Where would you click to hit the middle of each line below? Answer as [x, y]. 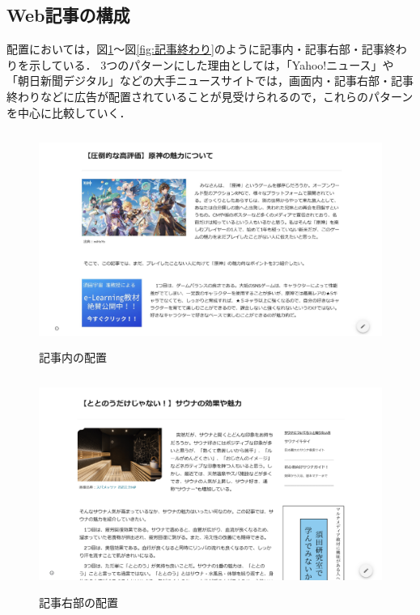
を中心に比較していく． [69, 112]
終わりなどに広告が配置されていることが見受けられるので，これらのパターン [210, 96]
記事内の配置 [73, 357]
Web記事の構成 [68, 15]
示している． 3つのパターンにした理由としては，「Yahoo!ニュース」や [211, 64]
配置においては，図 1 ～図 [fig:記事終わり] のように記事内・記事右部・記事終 [201, 49]
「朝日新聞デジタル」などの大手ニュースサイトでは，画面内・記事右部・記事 [210, 81]
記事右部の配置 [78, 602]
